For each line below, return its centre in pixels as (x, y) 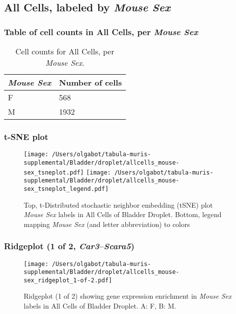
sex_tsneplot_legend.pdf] (66, 189)
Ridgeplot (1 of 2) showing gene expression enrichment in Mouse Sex (128, 296)
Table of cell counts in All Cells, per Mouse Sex (101, 31)
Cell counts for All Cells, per (65, 51)
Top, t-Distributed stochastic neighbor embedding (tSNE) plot (118, 204)
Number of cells (90, 82)
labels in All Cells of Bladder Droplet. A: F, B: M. (100, 306)
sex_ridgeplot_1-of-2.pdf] (68, 280)
